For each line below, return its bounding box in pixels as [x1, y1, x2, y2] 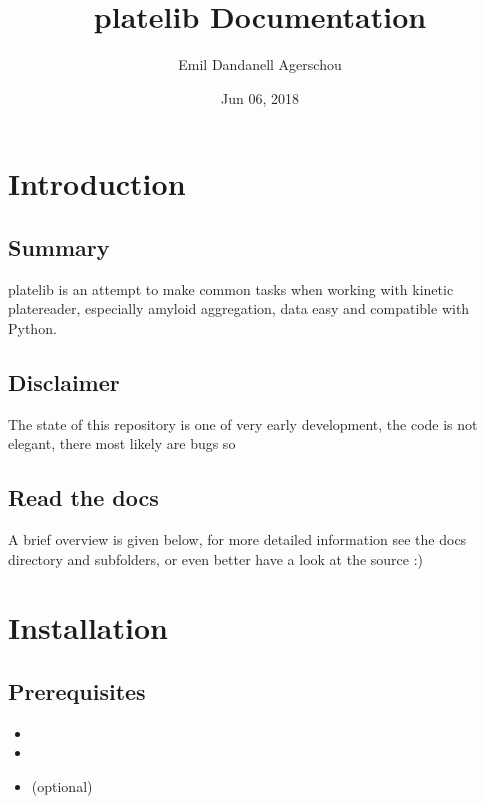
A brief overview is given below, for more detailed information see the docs [8, 529, 467, 550]
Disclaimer [8, 366, 120, 397]
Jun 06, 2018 [221, 87, 299, 108]
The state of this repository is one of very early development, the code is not [8, 413, 478, 434]
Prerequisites [8, 676, 146, 707]
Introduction [8, 163, 186, 204]
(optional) [31, 776, 93, 797]
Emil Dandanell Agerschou [178, 54, 342, 75]
